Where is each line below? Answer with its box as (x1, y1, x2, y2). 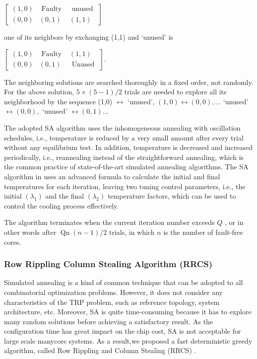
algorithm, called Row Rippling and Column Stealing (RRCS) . (4, 345, 196, 356)
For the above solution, (4, 86, 74, 97)
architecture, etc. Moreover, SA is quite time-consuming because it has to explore (4, 306, 252, 317)
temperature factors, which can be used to (107, 191, 236, 201)
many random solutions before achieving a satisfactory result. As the (4, 316, 213, 326)
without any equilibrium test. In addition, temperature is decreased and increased (4, 142, 253, 152)
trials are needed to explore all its (124, 86, 227, 97)
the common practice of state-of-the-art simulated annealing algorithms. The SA (4, 161, 249, 172)
